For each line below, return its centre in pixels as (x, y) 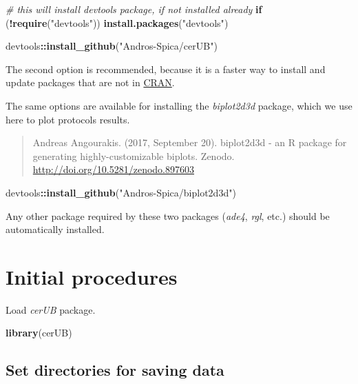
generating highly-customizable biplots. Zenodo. (134, 155)
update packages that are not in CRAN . (90, 82)
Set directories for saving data (115, 370)
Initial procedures (92, 276)
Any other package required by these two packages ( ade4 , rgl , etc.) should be (168, 215)
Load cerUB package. (51, 309)
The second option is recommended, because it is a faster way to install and (166, 69)
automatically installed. (55, 229)
